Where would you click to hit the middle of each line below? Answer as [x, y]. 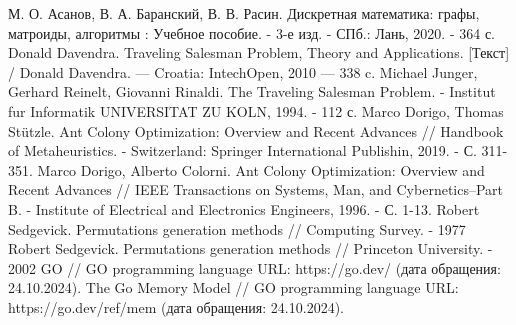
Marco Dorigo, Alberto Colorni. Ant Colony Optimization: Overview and [261, 169]
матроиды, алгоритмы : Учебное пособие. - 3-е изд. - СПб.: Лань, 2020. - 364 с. [251, 32]
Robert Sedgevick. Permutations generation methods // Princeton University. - [250, 248]
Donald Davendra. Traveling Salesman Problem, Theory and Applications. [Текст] [259, 52]
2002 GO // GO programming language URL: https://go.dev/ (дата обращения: [254, 267]
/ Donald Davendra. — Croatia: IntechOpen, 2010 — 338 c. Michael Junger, [243, 71]
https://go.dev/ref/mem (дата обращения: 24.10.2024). [176, 306]
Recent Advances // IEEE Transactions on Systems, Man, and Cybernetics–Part [256, 189]
